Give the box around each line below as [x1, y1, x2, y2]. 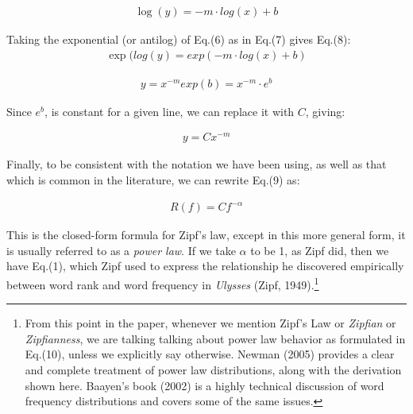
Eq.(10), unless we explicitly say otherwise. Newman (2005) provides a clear [25, 346, 395, 362]
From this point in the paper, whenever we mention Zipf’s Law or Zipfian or [25, 315, 396, 331]
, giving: [305, 103, 345, 119]
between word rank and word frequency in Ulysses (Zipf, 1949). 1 [6, 273, 319, 292]
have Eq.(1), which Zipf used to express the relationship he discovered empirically [6, 257, 404, 274]
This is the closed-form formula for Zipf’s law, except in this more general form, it [6, 226, 406, 243]
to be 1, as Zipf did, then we [250, 242, 389, 258]
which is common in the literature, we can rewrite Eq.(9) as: [6, 172, 300, 188]
